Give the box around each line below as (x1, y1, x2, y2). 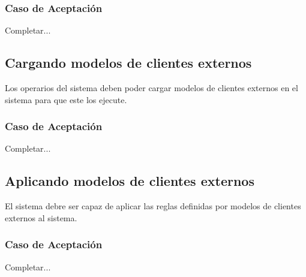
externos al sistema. (5, 211, 77, 224)
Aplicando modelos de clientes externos (5, 171, 254, 190)
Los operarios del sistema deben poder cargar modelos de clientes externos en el (5, 82, 298, 94)
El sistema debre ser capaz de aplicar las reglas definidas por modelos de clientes (5, 200, 301, 212)
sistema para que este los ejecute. (5, 93, 127, 106)
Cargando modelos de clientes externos (5, 53, 252, 72)
